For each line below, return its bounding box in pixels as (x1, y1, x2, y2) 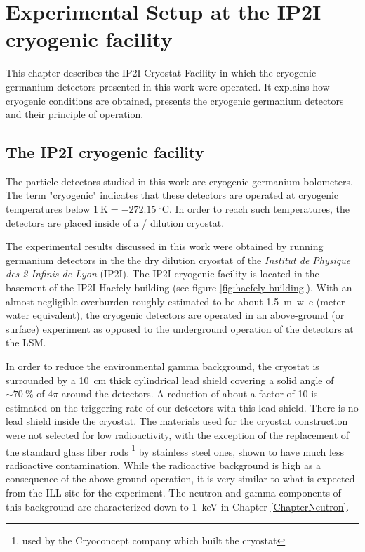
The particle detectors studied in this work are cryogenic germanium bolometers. (6, 173, 353, 188)
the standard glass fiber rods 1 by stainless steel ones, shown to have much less (6, 442, 345, 459)
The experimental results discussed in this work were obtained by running (6, 239, 324, 254)
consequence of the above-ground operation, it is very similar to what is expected (6, 471, 355, 486)
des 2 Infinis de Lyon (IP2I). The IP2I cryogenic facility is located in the (6, 266, 319, 281)
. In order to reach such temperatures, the (168, 202, 350, 216)
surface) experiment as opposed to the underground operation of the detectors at (6, 321, 354, 336)
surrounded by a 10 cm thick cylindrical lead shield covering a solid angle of (6, 372, 334, 387)
